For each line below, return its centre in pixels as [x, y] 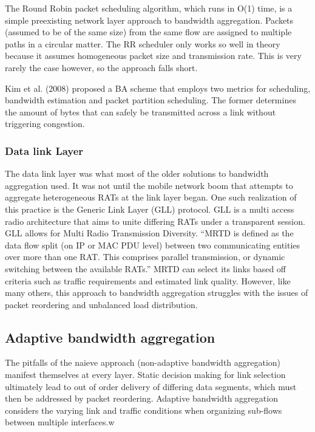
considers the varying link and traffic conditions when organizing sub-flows [144, 410]
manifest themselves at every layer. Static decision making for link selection [145, 375]
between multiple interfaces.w [60, 422]
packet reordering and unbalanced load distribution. [101, 304]
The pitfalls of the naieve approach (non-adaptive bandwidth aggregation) [143, 362]
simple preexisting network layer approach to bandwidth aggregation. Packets [149, 20]
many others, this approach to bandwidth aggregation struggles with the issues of [157, 293]
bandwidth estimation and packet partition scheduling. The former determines [151, 100]
